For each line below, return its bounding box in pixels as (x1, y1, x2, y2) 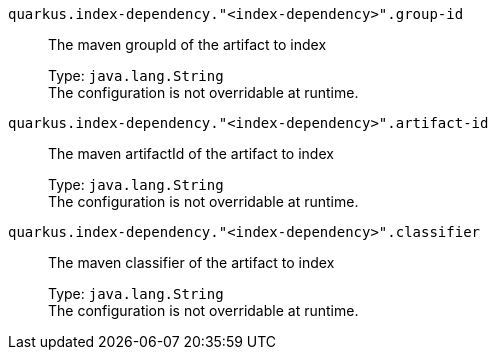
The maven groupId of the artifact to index (48, 36, 327, 53)
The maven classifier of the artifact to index (48, 254, 335, 271)
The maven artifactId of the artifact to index (48, 145, 334, 162)
